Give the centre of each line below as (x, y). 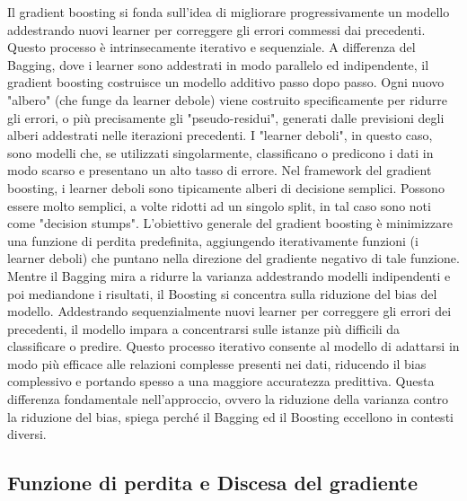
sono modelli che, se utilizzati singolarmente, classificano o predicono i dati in (220, 152)
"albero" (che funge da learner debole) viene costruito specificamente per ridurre (228, 99)
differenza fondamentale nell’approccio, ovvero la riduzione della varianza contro (228, 399)
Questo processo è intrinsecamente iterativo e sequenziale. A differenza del (211, 47)
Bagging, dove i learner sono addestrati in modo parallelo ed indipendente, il (218, 64)
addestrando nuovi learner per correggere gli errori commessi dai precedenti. (216, 29)
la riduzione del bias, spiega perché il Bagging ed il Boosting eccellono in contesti (230, 416)
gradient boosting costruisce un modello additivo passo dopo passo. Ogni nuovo (226, 82)
